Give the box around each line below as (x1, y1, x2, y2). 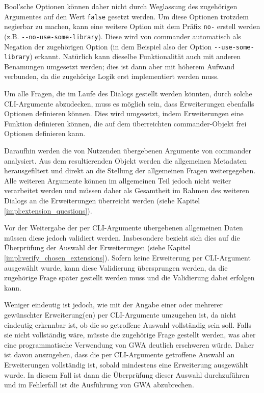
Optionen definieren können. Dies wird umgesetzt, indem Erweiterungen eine (4, 108, 244, 119)
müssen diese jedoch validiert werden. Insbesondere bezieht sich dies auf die (4, 232, 240, 243)
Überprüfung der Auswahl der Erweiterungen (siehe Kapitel (4, 242, 191, 253)
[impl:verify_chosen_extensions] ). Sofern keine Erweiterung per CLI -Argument (4, 252, 251, 263)
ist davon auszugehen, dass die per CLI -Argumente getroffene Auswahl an (4, 349, 235, 360)
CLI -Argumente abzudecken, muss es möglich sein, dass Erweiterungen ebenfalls (4, 98, 254, 109)
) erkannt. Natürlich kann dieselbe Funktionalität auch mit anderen (30, 51, 241, 62)
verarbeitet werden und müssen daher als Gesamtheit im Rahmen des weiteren (4, 185, 250, 196)
